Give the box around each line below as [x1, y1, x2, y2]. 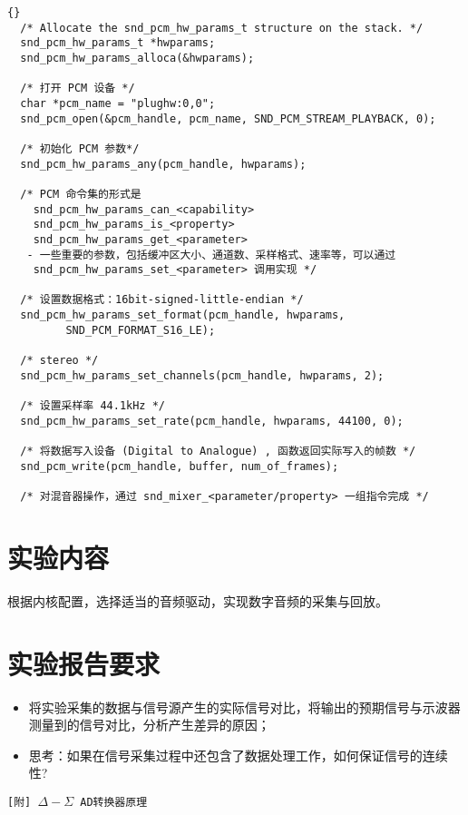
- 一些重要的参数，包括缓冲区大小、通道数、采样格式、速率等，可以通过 [26, 248, 396, 261]
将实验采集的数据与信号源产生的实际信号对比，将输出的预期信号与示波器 [28, 697, 461, 716]
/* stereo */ [20, 354, 99, 368]
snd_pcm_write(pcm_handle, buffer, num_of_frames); [20, 459, 339, 473]
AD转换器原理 [80, 795, 148, 809]
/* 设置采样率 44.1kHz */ [20, 399, 166, 413]
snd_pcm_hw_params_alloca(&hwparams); [20, 51, 255, 64]
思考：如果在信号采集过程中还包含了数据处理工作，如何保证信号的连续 [28, 745, 448, 764]
